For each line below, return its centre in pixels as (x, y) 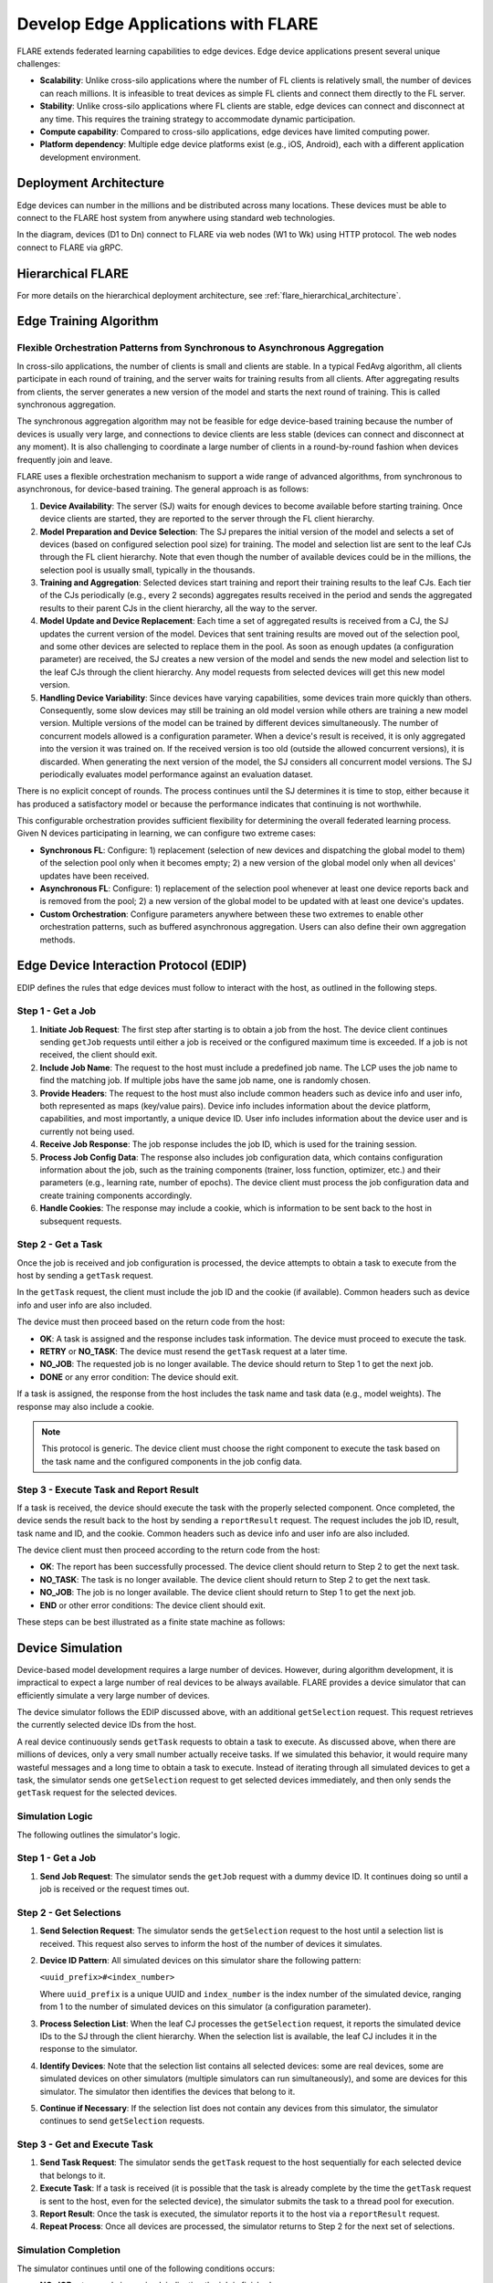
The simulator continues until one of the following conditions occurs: (146, 2268)
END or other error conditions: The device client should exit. (153, 1605)
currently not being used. (87, 1131)
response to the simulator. (89, 2049)
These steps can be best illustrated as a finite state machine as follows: (151, 1622)
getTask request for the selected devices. (97, 1793)
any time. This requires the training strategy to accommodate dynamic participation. (198, 119)
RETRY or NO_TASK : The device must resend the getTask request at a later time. (194, 1351)
